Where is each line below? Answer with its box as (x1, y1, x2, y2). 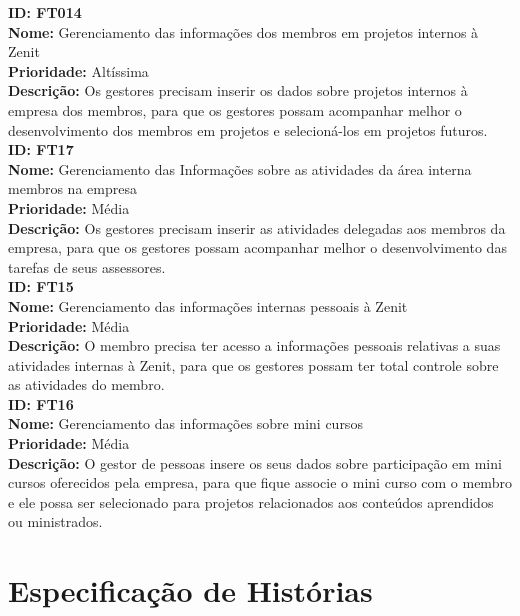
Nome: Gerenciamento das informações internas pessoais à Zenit (8, 295, 408, 316)
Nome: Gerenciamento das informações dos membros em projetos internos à (8, 21, 479, 42)
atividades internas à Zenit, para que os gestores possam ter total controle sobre (8, 354, 499, 375)
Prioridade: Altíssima (8, 60, 149, 81)
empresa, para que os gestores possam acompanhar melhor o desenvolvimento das (8, 237, 507, 258)
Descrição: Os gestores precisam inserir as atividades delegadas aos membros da (8, 217, 506, 238)
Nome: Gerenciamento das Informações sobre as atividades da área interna (8, 158, 472, 179)
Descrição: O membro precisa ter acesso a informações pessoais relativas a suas (8, 335, 501, 356)
